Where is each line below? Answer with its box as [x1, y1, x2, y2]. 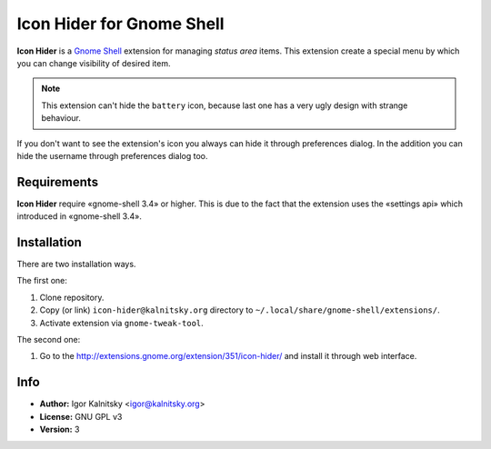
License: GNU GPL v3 [39, 411, 123, 422]
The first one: [16, 275, 68, 286]
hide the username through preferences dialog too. [16, 150, 208, 161]
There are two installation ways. [16, 259, 136, 270]
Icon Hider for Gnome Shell [16, 14, 225, 34]
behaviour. [41, 113, 82, 124]
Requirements [16, 174, 99, 190]
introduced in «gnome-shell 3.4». [16, 211, 143, 222]
